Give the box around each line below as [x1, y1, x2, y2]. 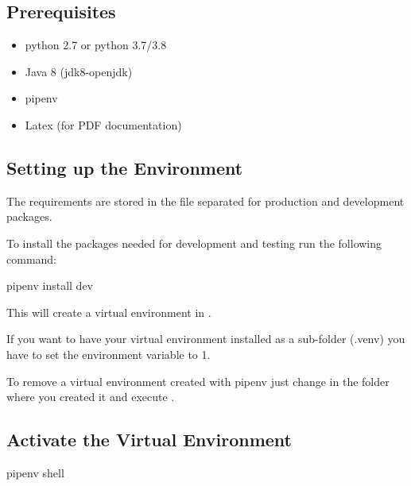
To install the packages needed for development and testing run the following [6, 234, 382, 251]
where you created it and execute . [6, 388, 175, 405]
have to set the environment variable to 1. [6, 345, 211, 362]
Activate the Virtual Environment [6, 427, 292, 452]
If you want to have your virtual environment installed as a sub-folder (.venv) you [6, 330, 405, 347]
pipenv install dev [6, 277, 93, 294]
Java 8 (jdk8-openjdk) [25, 63, 133, 79]
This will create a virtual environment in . [6, 303, 211, 320]
